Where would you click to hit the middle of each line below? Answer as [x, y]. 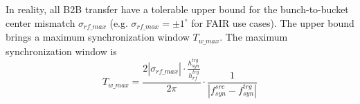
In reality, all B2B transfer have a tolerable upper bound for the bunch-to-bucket [177, 9]
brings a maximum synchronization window [98, 37]
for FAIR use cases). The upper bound [273, 22]
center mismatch [40, 22]
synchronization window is [61, 51]
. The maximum [254, 37]
